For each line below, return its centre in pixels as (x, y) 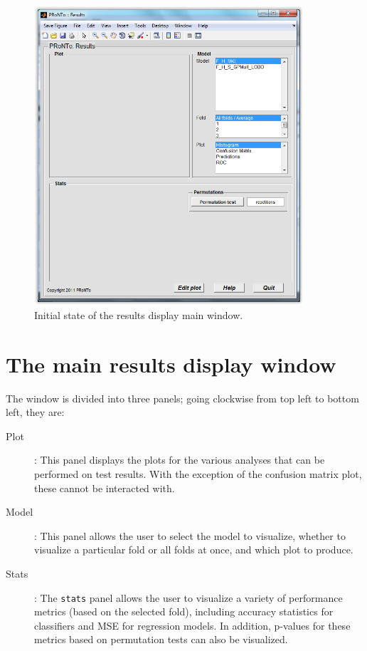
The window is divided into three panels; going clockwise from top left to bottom (182, 398)
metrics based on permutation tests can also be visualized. (161, 639)
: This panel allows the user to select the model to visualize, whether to (190, 535)
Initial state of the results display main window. (139, 314)
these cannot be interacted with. (105, 488)
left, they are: (35, 412)
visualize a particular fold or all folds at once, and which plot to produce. (194, 550)
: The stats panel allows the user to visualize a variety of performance (188, 597)
